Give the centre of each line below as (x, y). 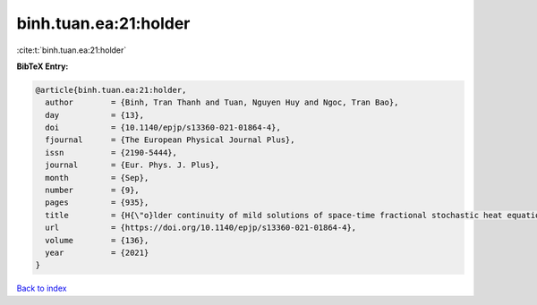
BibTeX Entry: (43, 66)
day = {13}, (95, 115)
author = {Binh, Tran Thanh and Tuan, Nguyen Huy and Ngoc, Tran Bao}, (222, 102)
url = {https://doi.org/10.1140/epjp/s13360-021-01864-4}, (201, 228)
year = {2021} (97, 253)
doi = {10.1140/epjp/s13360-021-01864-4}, (163, 128)
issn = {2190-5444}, (111, 152)
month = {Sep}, (97, 178)
